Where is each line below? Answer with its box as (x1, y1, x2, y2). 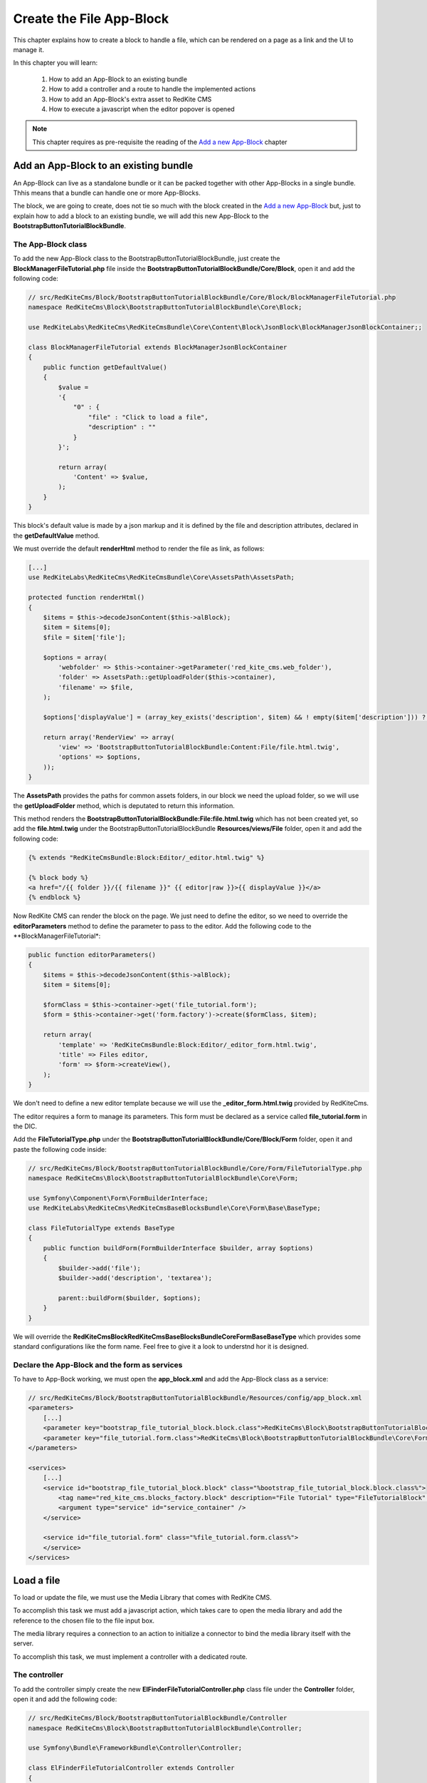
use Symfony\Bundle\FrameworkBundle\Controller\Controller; (28, 1744, 243, 1752)
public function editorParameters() (28, 951, 157, 959)
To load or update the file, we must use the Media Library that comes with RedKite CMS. (13, 1593, 272, 1601)
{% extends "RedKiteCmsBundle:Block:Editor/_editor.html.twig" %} (28, 853, 265, 862)
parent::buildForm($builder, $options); (58, 1294, 201, 1302)
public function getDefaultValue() (43, 363, 167, 371)
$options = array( (43, 653, 107, 661)
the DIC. (13, 1122, 38, 1130)
